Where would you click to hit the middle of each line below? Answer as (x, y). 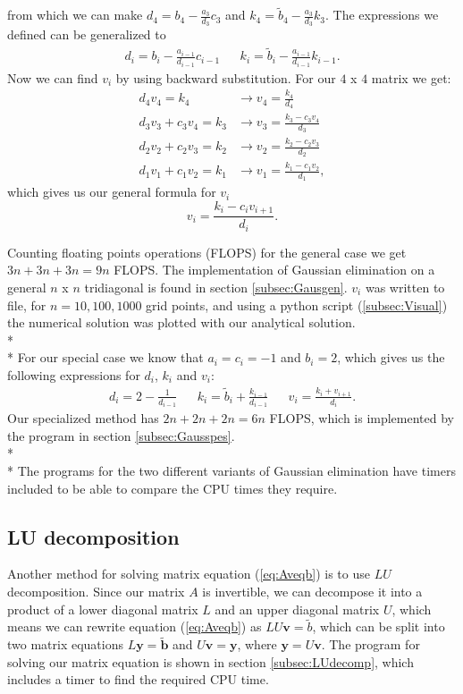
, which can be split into (379, 626)
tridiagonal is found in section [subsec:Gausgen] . (216, 288)
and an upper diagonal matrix (297, 609)
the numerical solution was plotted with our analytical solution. (181, 322)
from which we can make (75, 15)
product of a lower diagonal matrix (103, 609)
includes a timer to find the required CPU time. (138, 679)
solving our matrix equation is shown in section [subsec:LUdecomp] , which (210, 661)
